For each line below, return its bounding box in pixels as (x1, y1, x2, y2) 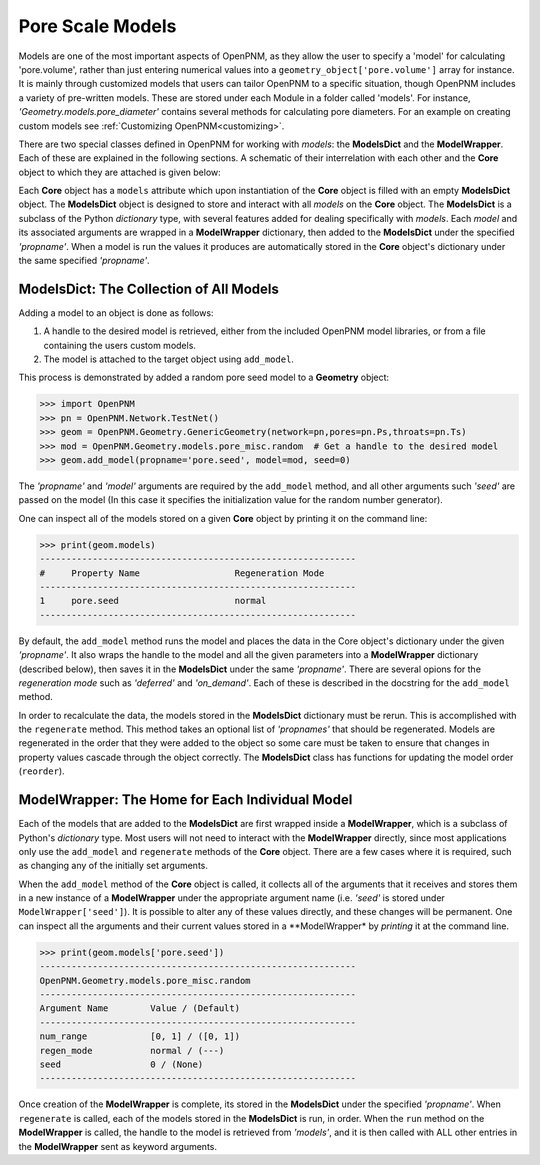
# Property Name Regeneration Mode (39, 567, 325, 579)
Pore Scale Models (18, 15, 177, 37)
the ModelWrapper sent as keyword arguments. (18, 1140, 218, 1152)
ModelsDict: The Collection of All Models (18, 280, 279, 297)
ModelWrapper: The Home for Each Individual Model (18, 791, 353, 809)
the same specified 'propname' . (18, 255, 150, 267)
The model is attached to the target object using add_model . (43, 353, 295, 365)
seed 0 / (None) (39, 1058, 204, 1070)
